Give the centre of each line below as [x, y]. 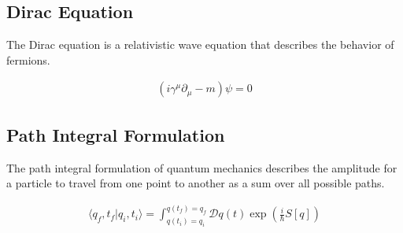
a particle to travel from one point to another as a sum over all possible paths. [196, 183]
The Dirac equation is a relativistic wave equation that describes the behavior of [200, 44]
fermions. [28, 59]
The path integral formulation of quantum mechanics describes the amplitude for [202, 167]
